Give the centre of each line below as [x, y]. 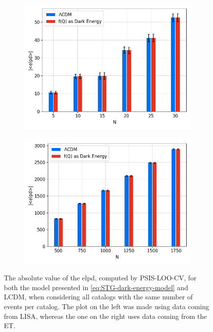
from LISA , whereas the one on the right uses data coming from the [106, 316]
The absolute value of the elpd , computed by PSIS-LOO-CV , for [100, 278]
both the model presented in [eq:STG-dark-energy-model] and [96, 287]
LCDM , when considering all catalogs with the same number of [98, 297]
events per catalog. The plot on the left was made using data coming [107, 306]
